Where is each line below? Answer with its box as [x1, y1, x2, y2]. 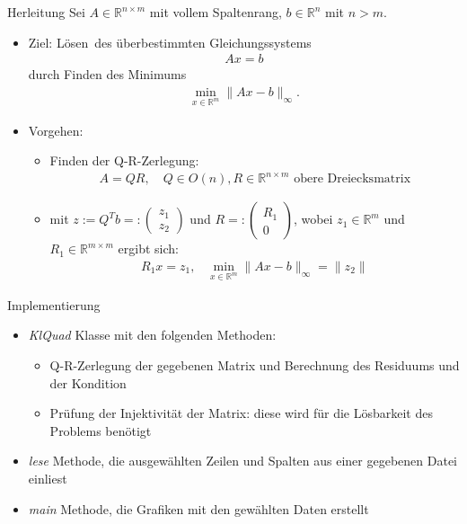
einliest [28, 468, 67, 487]
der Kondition [49, 373, 127, 392]
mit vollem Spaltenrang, [149, 3, 282, 21]
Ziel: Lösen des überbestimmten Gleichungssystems [28, 32, 312, 51]
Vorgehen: [28, 120, 84, 139]
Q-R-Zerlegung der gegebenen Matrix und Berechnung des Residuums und [49, 355, 460, 374]
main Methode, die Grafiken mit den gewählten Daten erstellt [28, 499, 369, 518]
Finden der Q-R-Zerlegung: [49, 151, 199, 170]
